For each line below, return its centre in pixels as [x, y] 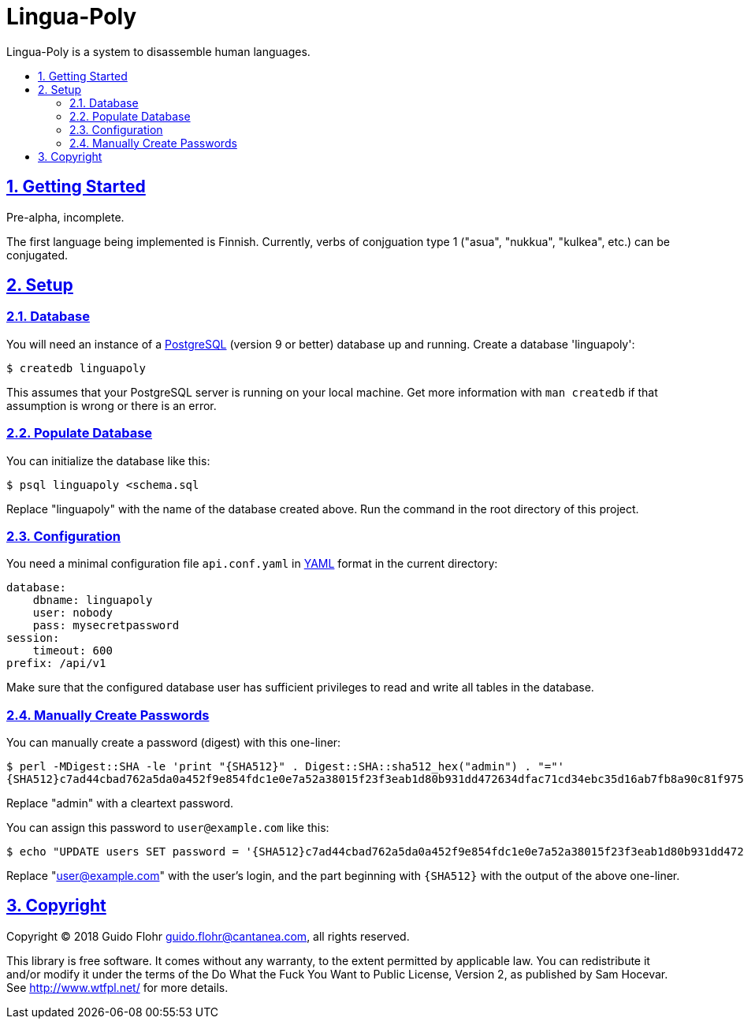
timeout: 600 [73, 651]
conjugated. [37, 255]
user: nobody [73, 613]
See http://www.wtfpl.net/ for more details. [117, 987]
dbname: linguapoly [93, 600]
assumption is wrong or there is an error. [112, 405]
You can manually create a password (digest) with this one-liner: [174, 743]
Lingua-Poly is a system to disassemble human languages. [158, 51]
